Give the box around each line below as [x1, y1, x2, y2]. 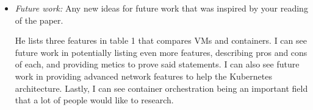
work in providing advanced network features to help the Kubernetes [15, 69, 272, 82]
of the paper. [15, 13, 63, 26]
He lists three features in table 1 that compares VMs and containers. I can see [15, 34, 307, 47]
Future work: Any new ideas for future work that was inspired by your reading [15, 2, 308, 14]
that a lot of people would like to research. [15, 94, 174, 106]
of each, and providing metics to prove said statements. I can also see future [15, 58, 300, 70]
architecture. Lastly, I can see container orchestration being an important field [15, 81, 308, 94]
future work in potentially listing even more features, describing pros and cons [15, 46, 308, 58]
